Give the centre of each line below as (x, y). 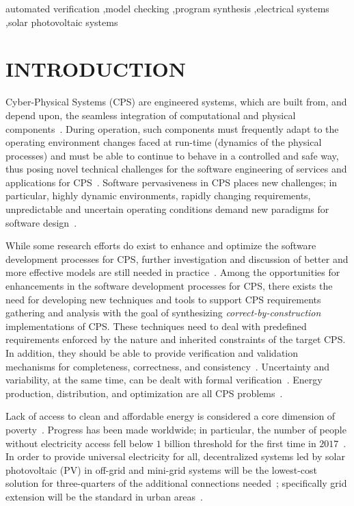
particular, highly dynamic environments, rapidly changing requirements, (158, 195)
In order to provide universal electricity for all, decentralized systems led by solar (175, 456)
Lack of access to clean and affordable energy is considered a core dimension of (171, 416)
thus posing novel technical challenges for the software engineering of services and (176, 169)
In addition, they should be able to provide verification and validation (152, 353)
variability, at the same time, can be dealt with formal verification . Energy (164, 380)
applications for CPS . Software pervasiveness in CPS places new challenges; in (172, 182)
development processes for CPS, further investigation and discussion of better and (177, 258)
